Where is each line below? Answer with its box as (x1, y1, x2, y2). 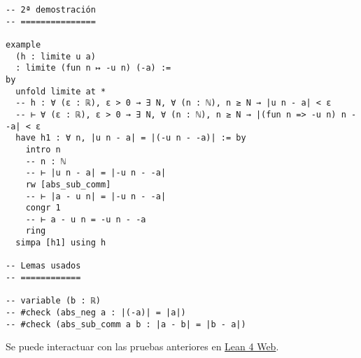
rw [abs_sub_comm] (25, 179, 111, 189)
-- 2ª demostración (6, 5, 96, 15)
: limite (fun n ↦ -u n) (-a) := (15, 63, 171, 73)
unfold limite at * (15, 86, 106, 96)
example (6, 39, 41, 50)
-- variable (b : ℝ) (6, 296, 101, 306)
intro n (25, 144, 61, 155)
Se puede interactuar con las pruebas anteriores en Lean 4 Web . (6, 339, 279, 354)
